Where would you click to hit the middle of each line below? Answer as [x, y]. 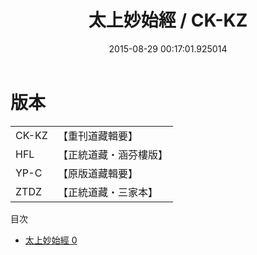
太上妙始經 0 [51, 240]
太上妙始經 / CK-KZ [168, 20]
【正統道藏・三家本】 [107, 192]
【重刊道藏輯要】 [97, 136]
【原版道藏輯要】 [97, 173]
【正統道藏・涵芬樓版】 [112, 154]
